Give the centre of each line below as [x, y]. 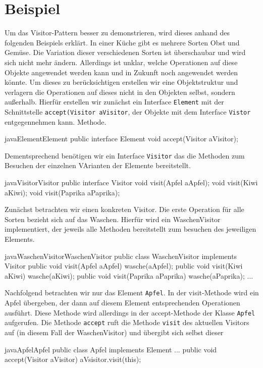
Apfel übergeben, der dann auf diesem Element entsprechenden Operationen [122, 303]
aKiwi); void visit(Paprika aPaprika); [62, 192]
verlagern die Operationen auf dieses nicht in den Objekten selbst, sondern [120, 92]
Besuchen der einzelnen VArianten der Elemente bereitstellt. [98, 165]
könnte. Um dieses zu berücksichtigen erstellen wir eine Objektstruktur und [121, 82]
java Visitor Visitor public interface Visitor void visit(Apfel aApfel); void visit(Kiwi [131, 182]
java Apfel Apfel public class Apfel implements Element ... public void [111, 349]
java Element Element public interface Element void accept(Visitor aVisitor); [121, 139]
